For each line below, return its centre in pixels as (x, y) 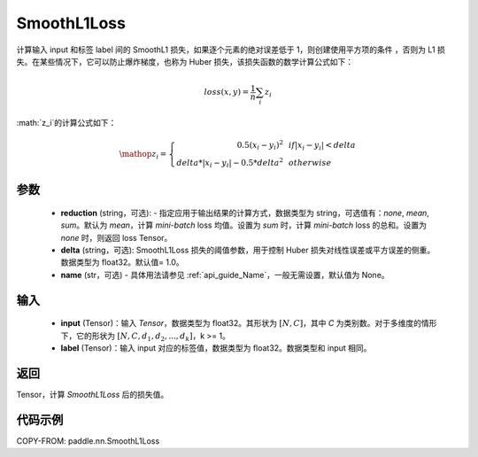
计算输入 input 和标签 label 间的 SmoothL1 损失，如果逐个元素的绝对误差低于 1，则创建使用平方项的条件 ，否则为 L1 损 (231, 50)
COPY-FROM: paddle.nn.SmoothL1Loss (88, 441)
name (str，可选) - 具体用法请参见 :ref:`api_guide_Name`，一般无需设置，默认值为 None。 (225, 275)
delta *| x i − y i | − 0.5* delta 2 (230, 163)
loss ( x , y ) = (227, 92)
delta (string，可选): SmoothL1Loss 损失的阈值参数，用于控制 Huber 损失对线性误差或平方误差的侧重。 (248, 250)
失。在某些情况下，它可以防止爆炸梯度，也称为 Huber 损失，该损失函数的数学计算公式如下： (185, 61)
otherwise (310, 163)
